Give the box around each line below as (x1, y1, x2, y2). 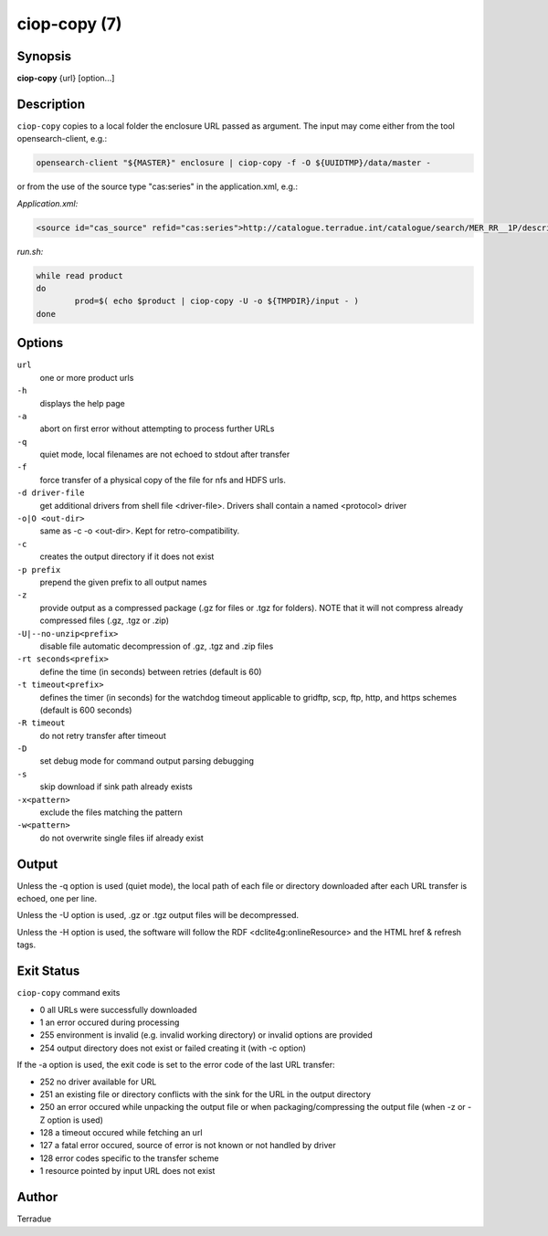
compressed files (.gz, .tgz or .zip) (39, 615, 169, 626)
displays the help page (39, 397, 125, 408)
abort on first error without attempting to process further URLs (39, 423, 275, 434)
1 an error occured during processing (39, 1017, 180, 1028)
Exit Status (16, 964, 80, 979)
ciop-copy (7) (16, 14, 122, 34)
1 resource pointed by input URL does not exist (39, 1166, 216, 1177)
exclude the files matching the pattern (39, 807, 183, 818)
